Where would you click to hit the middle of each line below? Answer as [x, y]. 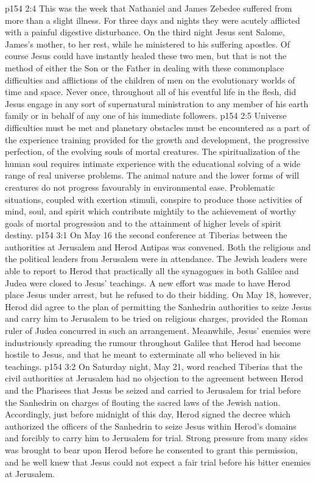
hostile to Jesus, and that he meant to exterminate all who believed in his [143, 354]
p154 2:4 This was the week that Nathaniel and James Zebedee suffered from [149, 8]
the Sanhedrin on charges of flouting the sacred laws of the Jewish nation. [143, 402]
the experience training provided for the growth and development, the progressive [157, 139]
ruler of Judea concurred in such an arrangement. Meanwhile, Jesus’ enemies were [158, 331]
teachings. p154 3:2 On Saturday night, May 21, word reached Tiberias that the [154, 366]
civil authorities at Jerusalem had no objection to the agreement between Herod [154, 378]
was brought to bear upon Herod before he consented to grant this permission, [151, 449]
